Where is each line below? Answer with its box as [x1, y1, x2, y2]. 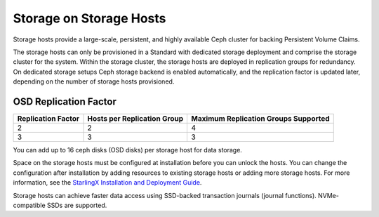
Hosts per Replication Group [87, 114, 184, 124]
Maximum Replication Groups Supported [191, 114, 330, 124]
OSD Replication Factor [13, 96, 117, 107]
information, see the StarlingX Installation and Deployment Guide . [13, 178, 202, 187]
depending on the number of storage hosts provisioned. [13, 77, 175, 86]
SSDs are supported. [46, 201, 107, 209]
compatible [13, 201, 46, 209]
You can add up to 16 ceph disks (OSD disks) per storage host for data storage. [13, 146, 242, 154]
